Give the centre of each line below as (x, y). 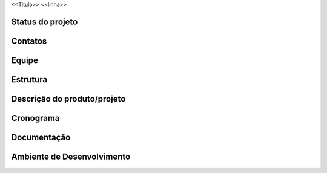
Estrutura (29, 80)
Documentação (41, 137)
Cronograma (35, 118)
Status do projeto (45, 21)
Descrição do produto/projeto (68, 99)
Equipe (25, 60)
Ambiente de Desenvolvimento (71, 156)
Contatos (29, 41)
